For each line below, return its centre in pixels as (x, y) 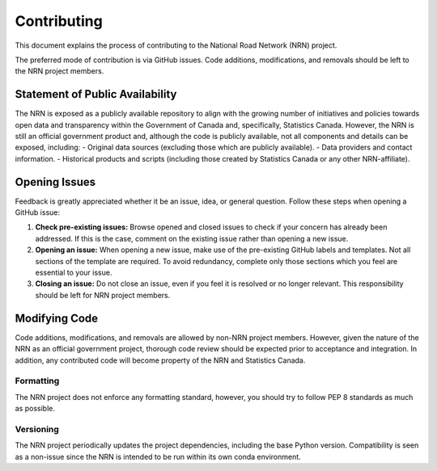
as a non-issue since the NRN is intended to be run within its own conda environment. (158, 456)
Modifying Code (57, 318)
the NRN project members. (59, 71)
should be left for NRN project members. (103, 295)
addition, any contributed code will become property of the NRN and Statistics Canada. (160, 360)
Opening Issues (55, 182)
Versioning (37, 429)
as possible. (35, 409)
